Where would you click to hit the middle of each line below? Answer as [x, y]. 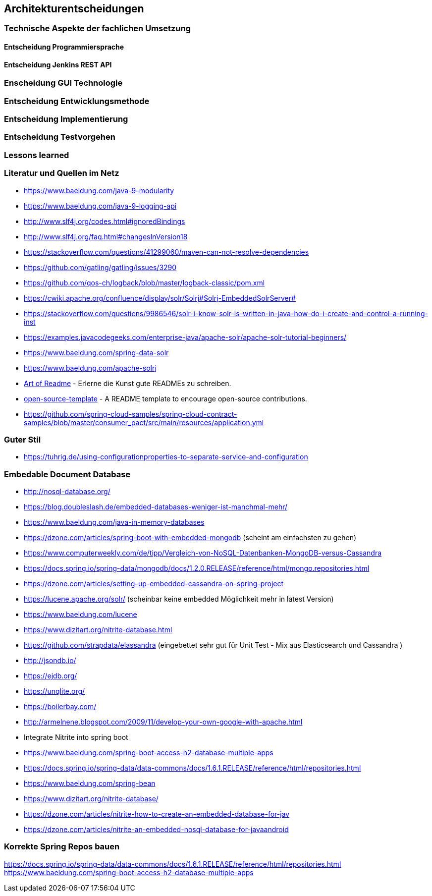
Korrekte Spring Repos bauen [62, 847]
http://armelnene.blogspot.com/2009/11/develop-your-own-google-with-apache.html [163, 722]
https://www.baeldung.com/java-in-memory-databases [114, 522]
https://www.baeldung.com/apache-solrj [90, 368]
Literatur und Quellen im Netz [62, 173]
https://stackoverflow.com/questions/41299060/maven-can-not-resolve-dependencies [166, 252]
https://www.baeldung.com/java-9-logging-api [100, 206]
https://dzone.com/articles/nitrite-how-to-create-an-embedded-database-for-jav [157, 814]
